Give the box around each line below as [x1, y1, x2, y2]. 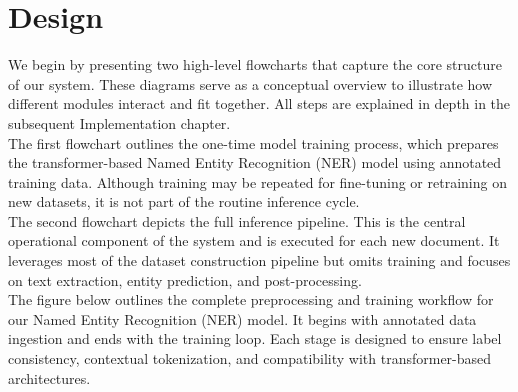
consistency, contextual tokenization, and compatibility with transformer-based [8, 348, 492, 369]
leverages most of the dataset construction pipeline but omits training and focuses [8, 250, 511, 271]
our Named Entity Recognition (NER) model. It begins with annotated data [8, 308, 477, 329]
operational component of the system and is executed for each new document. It [8, 230, 500, 251]
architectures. [8, 367, 91, 388]
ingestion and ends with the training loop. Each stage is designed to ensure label [8, 328, 502, 349]
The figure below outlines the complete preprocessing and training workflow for [8, 289, 494, 310]
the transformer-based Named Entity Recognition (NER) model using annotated [8, 152, 502, 173]
